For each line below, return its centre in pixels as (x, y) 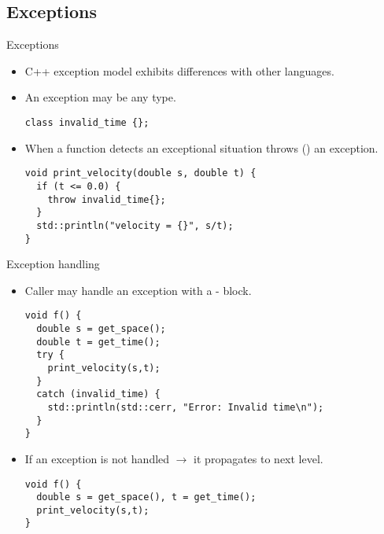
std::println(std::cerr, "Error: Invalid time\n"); (186, 407)
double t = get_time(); (98, 342)
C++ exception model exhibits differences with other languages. (179, 70)
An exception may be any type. (100, 97)
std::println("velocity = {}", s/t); (135, 225)
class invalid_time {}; (87, 122)
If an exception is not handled (97, 458)
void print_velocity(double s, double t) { (140, 173)
